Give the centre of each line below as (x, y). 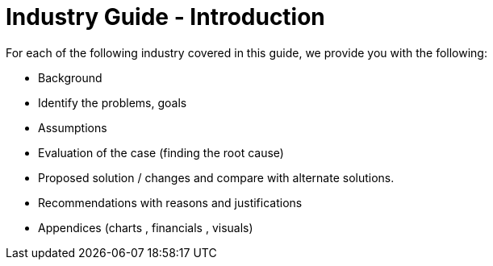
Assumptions (73, 127)
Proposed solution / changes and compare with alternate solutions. (216, 177)
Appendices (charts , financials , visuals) (146, 227)
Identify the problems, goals (113, 102)
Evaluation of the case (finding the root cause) (161, 152)
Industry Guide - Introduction (165, 17)
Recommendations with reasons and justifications (170, 202)
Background (70, 77)
